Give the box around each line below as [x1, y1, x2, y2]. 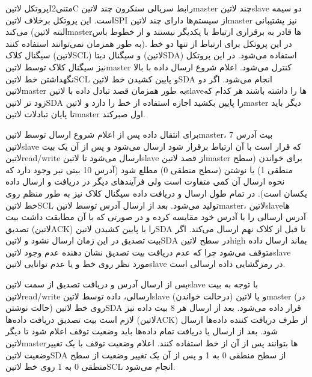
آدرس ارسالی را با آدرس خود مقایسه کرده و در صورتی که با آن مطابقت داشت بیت [5, 210, 306, 223]
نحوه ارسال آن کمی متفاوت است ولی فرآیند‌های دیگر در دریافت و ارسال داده [5, 175, 285, 188]
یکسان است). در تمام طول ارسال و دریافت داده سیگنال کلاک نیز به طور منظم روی [5, 186, 307, 199]
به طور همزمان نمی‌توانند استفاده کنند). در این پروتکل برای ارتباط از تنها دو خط [5, 37, 292, 49]
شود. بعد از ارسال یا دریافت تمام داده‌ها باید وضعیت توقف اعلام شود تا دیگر [5, 325, 278, 337]
